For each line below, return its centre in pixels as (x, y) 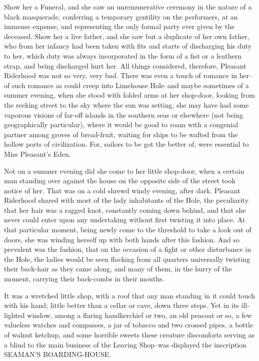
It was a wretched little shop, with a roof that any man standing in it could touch (129, 295)
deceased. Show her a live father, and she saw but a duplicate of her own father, (127, 36)
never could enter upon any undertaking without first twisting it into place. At (125, 220)
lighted (14, 315)
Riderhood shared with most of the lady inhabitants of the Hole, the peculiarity (126, 200)
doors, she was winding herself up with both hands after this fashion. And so (122, 239)
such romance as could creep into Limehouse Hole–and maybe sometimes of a (130, 85)
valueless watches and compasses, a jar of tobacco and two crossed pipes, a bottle (129, 325)
